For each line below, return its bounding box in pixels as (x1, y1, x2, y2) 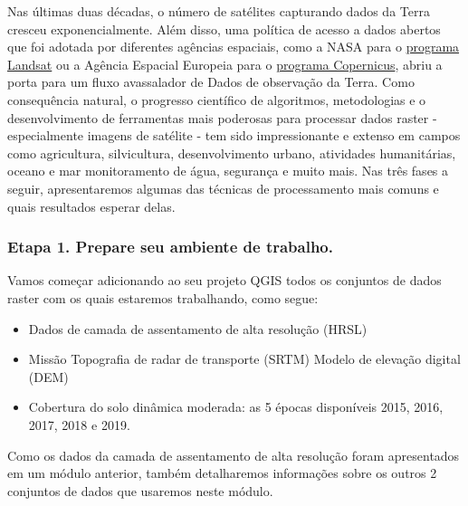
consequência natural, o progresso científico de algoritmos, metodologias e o (7, 90, 426, 109)
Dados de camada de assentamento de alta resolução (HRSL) (28, 319, 368, 338)
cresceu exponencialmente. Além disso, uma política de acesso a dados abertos (7, 19, 441, 38)
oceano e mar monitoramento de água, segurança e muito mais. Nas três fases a (7, 161, 449, 180)
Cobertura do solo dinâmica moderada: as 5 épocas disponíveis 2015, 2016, (28, 397, 444, 416)
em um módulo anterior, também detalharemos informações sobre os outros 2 (7, 463, 437, 482)
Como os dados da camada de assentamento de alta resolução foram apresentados (7, 445, 460, 464)
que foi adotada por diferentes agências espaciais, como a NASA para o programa (7, 37, 460, 56)
